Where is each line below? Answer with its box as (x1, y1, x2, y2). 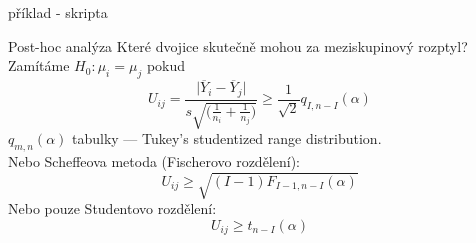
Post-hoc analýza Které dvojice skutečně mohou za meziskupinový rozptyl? (8, 35, 468, 56)
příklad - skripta (8, 2, 108, 22)
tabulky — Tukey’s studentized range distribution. (72, 128, 382, 149)
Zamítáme (8, 55, 70, 76)
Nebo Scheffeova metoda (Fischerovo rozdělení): (8, 150, 300, 171)
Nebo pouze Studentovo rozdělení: (8, 198, 217, 219)
